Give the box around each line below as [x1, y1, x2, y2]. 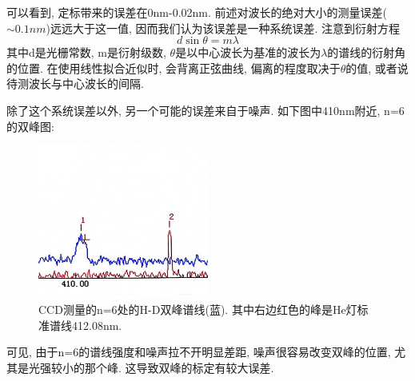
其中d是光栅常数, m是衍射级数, [6, 44, 166, 61]
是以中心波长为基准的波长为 [175, 44, 321, 61]
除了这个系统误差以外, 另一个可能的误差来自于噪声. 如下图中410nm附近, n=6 [6, 101, 405, 118]
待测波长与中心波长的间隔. [6, 75, 144, 92]
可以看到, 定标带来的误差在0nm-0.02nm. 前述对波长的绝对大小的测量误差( [6, 4, 387, 20]
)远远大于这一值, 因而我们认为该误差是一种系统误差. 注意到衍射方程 [46, 19, 400, 36]
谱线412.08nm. [49, 316, 122, 333]
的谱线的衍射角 [327, 44, 406, 61]
